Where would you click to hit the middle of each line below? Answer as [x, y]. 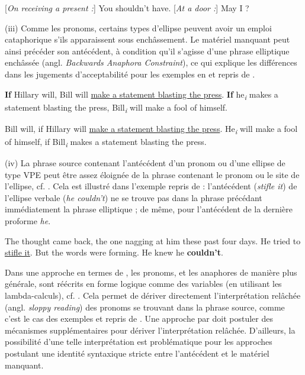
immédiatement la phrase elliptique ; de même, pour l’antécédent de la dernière [149, 209]
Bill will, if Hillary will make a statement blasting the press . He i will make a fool [151, 129]
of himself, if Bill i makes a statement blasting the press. [106, 142]
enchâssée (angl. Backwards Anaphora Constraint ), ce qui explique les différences [151, 62]
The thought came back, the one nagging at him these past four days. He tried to [153, 240]
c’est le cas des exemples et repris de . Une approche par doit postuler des [139, 319]
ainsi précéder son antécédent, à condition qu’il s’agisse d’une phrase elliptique [147, 51]
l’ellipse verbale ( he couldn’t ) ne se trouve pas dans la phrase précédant [134, 197]
